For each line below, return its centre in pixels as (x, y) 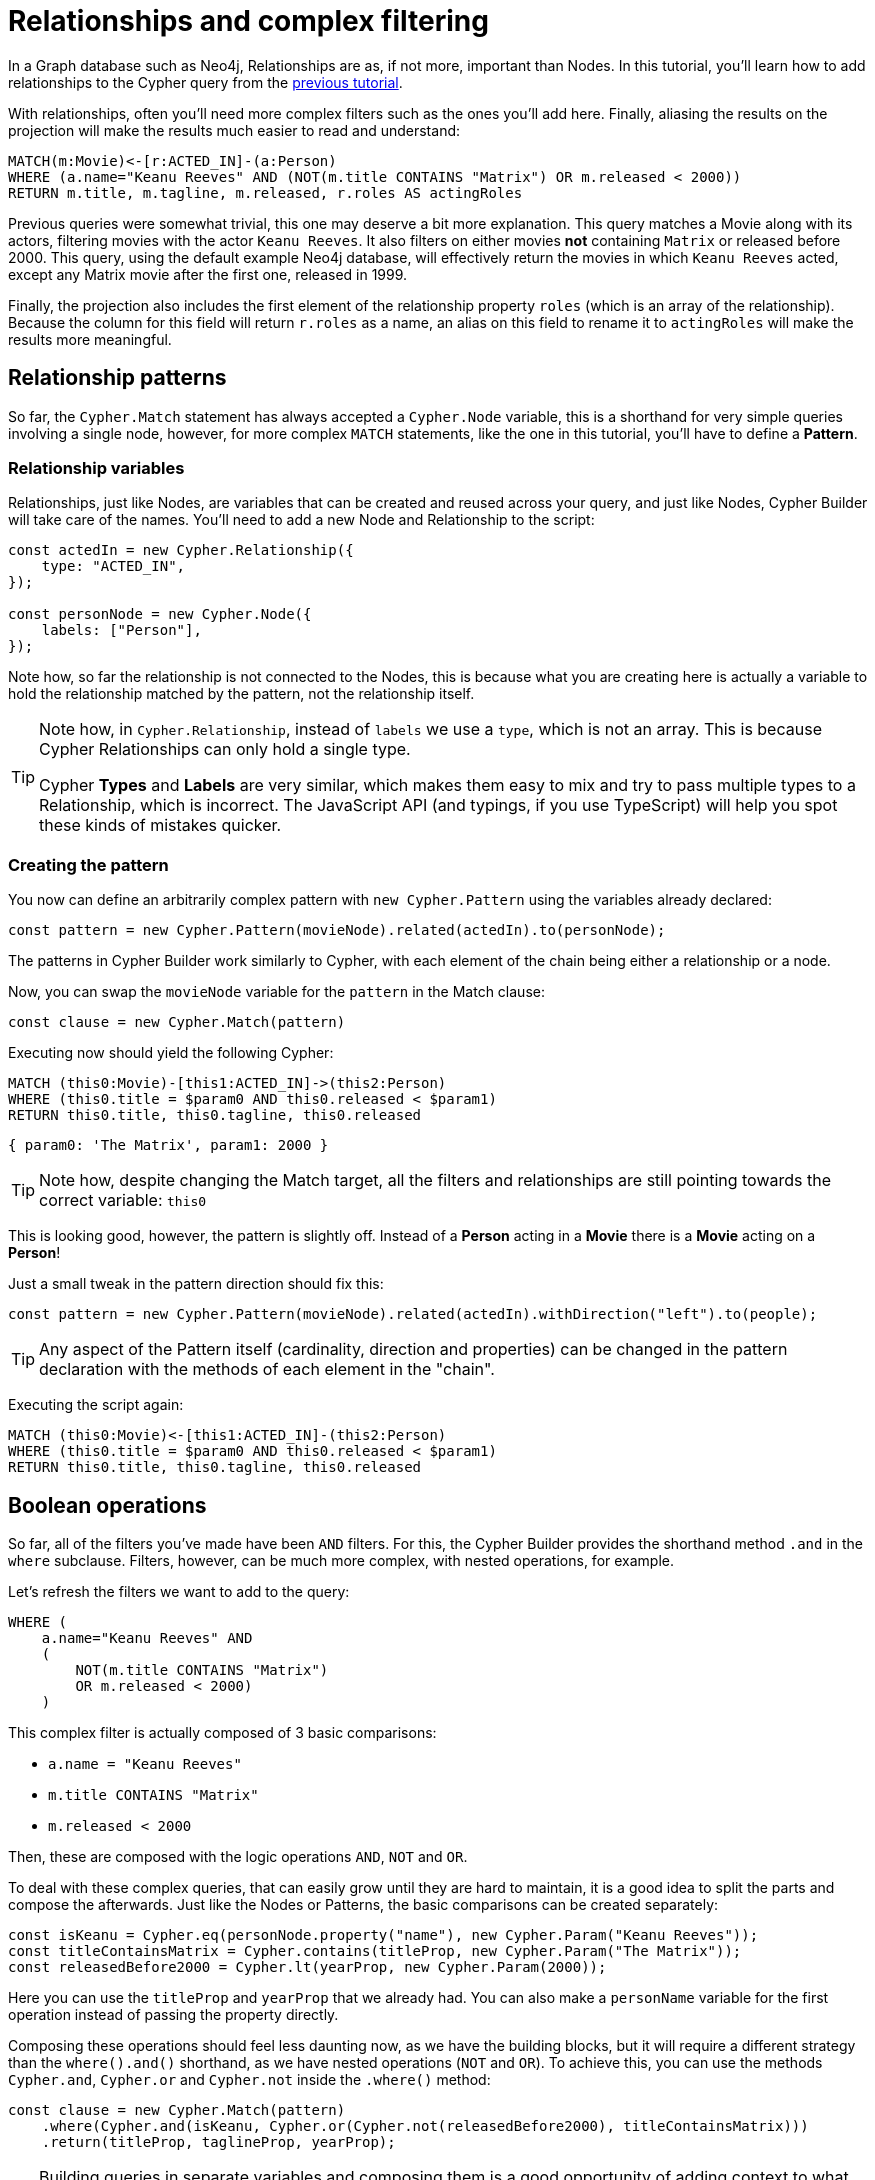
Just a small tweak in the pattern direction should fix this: (196, 1284)
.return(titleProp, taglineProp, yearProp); (218, 2141)
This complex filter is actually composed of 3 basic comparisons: (222, 1732)
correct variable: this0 (123, 1200)
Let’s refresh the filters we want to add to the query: (179, 1591)
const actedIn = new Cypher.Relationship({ (181, 550)
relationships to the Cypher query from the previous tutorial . (205, 82)
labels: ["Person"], (121, 630)
